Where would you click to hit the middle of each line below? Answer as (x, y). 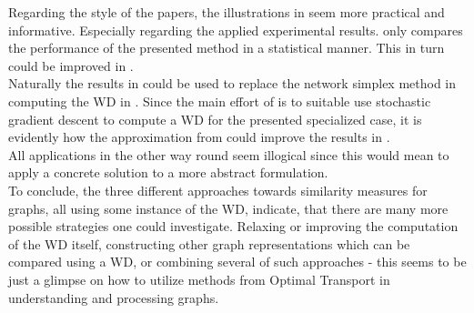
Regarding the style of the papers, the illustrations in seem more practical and (227, 12)
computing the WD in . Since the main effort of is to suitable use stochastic (220, 101)
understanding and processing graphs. (114, 297)
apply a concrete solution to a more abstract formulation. (168, 172)
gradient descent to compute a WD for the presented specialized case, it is (215, 119)
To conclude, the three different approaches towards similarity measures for (218, 190)
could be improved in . (71, 65)
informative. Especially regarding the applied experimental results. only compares (236, 30)
